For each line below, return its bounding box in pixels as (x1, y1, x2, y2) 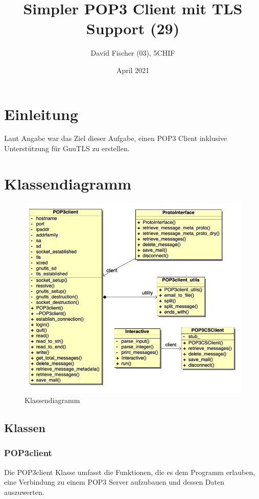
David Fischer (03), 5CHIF (90, 47, 175, 58)
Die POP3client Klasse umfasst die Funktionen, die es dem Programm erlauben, (4, 466, 255, 477)
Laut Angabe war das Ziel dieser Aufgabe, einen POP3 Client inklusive (4, 133, 227, 144)
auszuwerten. (4, 486, 44, 497)
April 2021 (116, 64, 150, 75)
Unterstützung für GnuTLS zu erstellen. (4, 143, 130, 154)
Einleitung (4, 103, 79, 124)
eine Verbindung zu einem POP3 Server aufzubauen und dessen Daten (4, 477, 225, 487)
